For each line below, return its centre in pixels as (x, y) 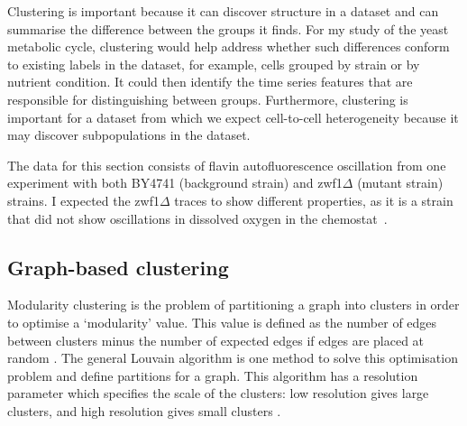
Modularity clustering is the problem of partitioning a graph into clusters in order (233, 305)
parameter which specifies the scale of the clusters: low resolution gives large (218, 393)
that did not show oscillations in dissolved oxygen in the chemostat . (197, 218)
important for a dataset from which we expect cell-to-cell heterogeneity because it (233, 117)
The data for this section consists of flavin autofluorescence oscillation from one (227, 165)
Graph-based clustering (118, 267)
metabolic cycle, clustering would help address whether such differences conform (229, 46)
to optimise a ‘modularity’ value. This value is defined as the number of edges (222, 322)
